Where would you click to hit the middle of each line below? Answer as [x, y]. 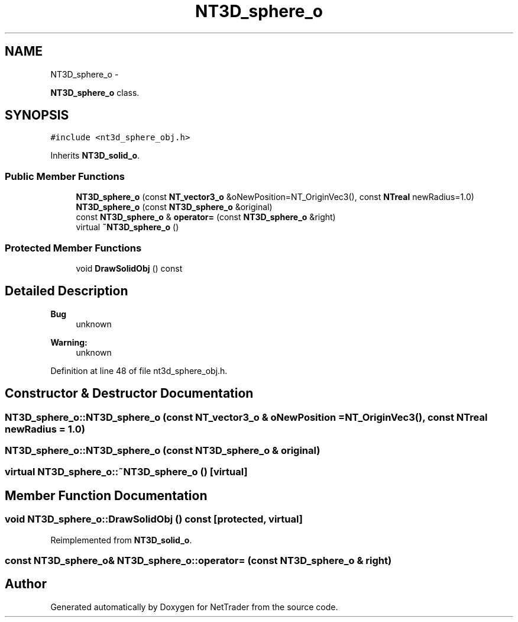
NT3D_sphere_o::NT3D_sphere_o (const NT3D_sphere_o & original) [163, 450]
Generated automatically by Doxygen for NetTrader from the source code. [194, 607]
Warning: [69, 342]
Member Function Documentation [106, 495]
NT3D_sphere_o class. [95, 92]
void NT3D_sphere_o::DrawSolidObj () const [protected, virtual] [154, 519]
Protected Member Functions [73, 248]
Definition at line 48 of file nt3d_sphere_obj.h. [139, 370]
